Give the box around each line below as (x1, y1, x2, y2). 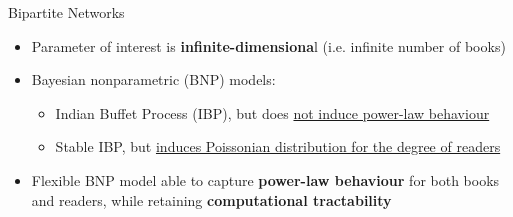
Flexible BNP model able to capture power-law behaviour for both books (31, 169, 500, 190)
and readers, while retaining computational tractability (31, 189, 392, 210)
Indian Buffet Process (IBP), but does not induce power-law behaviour (55, 102, 490, 123)
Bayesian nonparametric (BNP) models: (31, 69, 276, 90)
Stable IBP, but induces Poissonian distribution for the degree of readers (55, 136, 501, 157)
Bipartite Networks (8, 2, 125, 22)
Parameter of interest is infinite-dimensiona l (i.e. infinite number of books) (31, 35, 506, 56)
